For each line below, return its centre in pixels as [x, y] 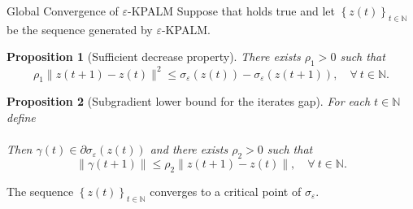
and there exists [189, 149]
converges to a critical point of [226, 191]
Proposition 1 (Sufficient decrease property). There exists [154, 57]
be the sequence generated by [80, 29]
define [21, 118]
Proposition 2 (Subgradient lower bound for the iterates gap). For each [189, 101]
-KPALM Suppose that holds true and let [231, 11]
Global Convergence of [63, 11]
